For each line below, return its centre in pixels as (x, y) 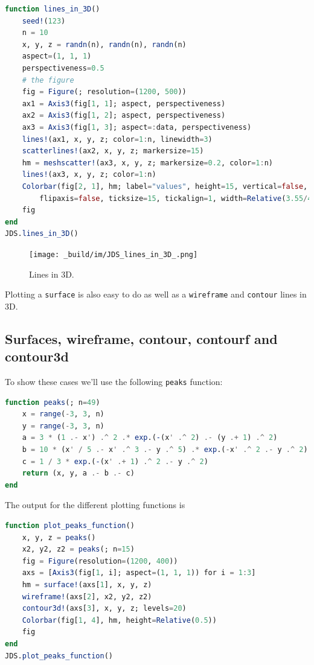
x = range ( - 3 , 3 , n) (63, 414)
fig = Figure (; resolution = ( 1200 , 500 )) (104, 92)
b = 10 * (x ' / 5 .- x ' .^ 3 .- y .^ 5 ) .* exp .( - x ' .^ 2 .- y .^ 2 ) (165, 450)
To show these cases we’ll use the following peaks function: (114, 381)
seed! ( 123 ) (44, 21)
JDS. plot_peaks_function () (59, 656)
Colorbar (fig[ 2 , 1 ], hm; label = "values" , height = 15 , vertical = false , (165, 186)
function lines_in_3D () (53, 9)
